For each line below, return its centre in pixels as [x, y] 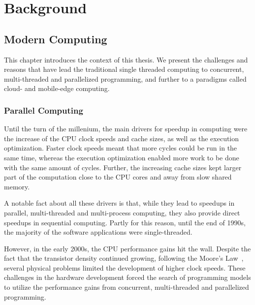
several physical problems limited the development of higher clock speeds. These [125, 267]
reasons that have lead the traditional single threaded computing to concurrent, [124, 69]
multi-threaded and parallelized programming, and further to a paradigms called [125, 78]
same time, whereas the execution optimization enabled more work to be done [122, 157]
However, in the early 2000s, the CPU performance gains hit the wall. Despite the [127, 248]
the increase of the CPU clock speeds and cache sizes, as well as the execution [122, 138]
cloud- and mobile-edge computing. [57, 88]
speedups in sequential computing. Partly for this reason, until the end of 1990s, [125, 222]
